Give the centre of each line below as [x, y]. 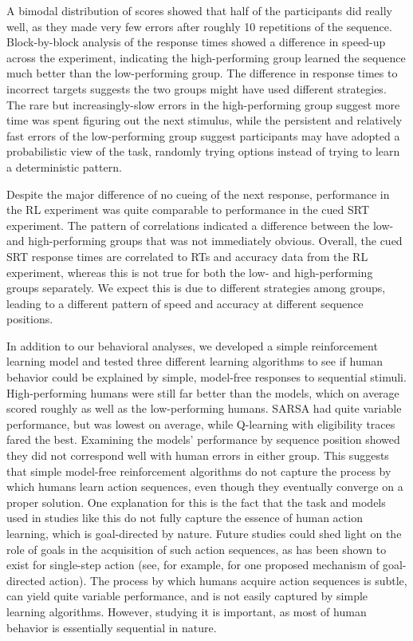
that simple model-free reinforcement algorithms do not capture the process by [199, 471]
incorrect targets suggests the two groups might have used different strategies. [197, 88]
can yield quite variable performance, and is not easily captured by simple [187, 596]
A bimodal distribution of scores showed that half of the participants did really [199, 10]
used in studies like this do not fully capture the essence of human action [185, 518]
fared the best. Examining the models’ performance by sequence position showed [203, 439]
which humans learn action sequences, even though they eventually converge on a [205, 487]
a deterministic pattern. [64, 166]
